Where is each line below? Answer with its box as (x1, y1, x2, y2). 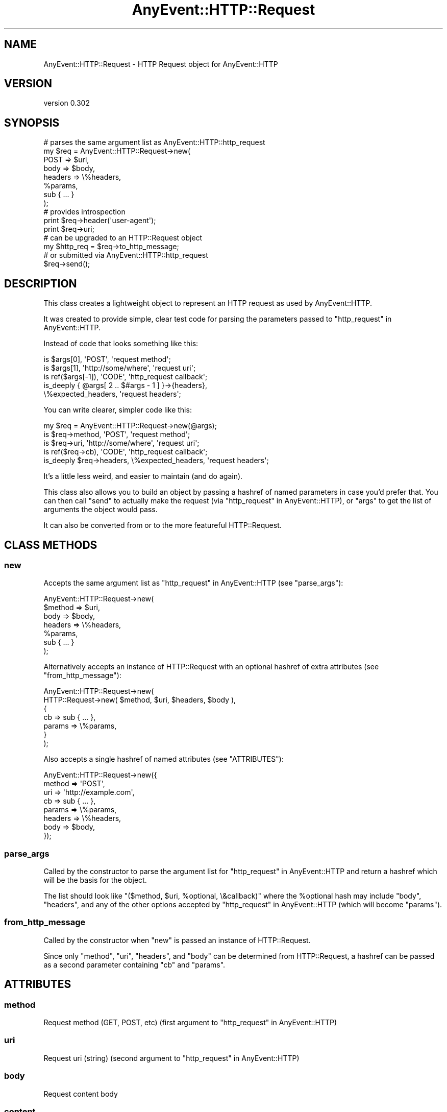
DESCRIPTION (4, 277, 77, 290)
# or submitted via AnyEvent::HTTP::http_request (43, 251, 208, 260)
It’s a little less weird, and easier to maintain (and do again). (43, 472, 243, 481)
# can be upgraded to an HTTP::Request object (43, 233, 203, 243)
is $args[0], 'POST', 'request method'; (43, 355, 171, 364)
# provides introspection (43, 207, 126, 216)
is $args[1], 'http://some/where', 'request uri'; (43, 364, 196, 373)
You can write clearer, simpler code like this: (43, 405, 192, 415)
